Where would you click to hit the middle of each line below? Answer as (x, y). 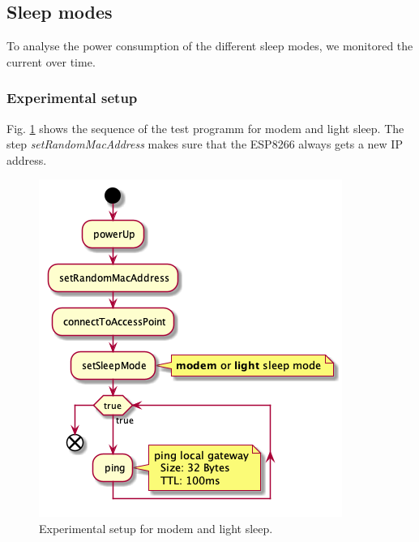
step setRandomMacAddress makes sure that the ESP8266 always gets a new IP (205, 144)
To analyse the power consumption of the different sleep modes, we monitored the (210, 46)
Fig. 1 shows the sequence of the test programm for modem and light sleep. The (205, 128)
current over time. (51, 61)
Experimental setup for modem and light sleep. (156, 528)
